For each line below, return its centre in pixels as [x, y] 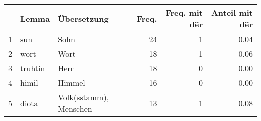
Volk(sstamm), [84, 97]
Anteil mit [232, 12]
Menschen [75, 109]
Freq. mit [184, 12]
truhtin [33, 68]
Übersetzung [83, 18]
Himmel [72, 83]
